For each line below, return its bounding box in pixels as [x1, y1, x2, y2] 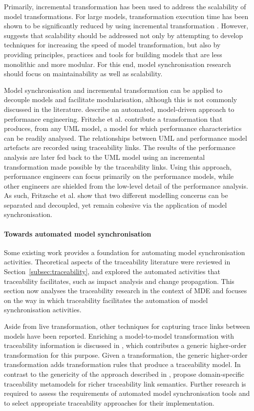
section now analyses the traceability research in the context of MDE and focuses [4, 285, 247, 296]
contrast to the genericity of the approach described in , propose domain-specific [4, 368, 245, 379]
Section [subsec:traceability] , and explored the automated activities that [4, 266, 220, 277]
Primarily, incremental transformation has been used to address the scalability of [4, 1, 246, 11]
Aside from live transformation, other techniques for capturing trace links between [4, 321, 250, 331]
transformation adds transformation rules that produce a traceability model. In [4, 359, 241, 369]
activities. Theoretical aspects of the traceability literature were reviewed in [4, 257, 231, 267]
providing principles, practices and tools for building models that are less [4, 49, 222, 59]
